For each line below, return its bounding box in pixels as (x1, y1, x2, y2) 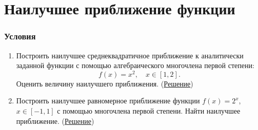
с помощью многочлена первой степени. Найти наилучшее (57, 105, 241, 116)
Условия (4, 30, 36, 42)
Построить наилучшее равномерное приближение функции (16, 95, 200, 106)
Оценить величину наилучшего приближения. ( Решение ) (16, 78, 193, 89)
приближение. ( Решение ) (16, 115, 94, 126)
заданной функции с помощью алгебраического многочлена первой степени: (16, 60, 254, 71)
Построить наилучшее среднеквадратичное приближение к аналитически (16, 50, 244, 60)
